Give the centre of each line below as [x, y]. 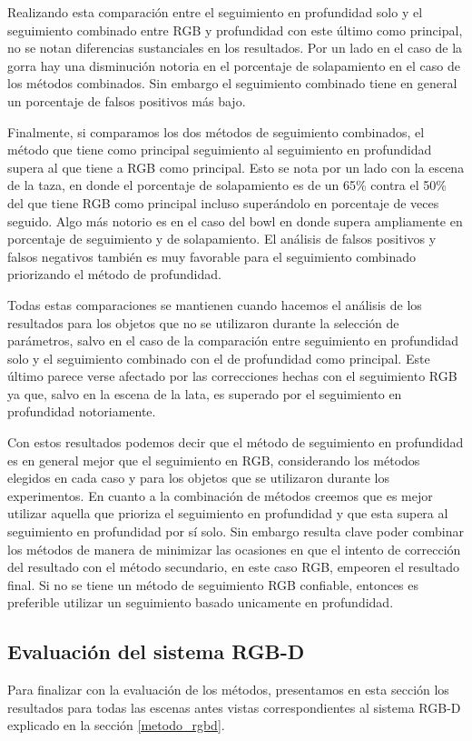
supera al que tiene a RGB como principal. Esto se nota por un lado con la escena [236, 167]
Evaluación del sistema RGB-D [156, 651]
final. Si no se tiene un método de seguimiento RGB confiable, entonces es [213, 584]
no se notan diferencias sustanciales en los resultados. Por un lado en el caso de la [235, 48]
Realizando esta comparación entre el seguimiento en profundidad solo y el [215, 12]
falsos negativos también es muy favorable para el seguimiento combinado [211, 256]
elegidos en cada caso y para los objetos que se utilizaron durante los [198, 478]
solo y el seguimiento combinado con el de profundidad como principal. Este [219, 358]
